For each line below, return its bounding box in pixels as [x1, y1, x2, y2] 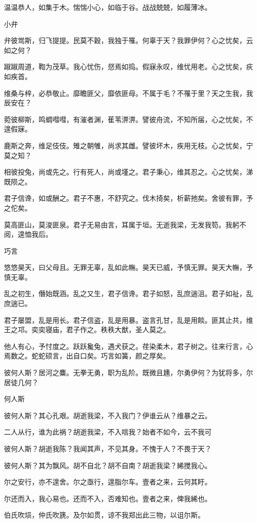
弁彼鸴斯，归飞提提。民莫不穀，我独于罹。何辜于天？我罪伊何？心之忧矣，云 [4, 35, 253, 45]
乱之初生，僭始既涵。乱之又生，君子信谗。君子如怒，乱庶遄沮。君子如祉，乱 [4, 288, 253, 299]
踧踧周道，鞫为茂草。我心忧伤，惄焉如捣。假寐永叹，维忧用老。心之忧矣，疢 [4, 61, 253, 72]
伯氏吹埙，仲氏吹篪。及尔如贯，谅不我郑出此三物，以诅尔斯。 [4, 510, 205, 520]
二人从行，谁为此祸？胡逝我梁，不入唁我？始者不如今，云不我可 [4, 427, 212, 437]
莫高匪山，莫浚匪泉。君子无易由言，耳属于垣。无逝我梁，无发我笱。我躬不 [4, 219, 246, 229]
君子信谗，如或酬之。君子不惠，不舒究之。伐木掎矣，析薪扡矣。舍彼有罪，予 [4, 193, 253, 203]
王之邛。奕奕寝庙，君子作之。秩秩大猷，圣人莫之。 [4, 324, 170, 335]
